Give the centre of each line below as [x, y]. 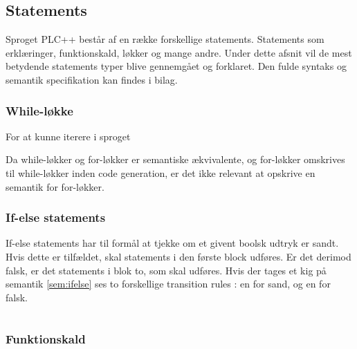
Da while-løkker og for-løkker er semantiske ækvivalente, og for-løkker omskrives [175, 159]
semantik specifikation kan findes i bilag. [92, 79]
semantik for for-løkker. [55, 186]
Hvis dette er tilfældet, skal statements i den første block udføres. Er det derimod [178, 256]
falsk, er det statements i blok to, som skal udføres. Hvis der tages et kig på [166, 270]
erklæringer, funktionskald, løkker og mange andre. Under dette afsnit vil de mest [179, 52]
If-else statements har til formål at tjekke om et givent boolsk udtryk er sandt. [172, 243]
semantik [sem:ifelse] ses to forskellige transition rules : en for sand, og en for [168, 284]
